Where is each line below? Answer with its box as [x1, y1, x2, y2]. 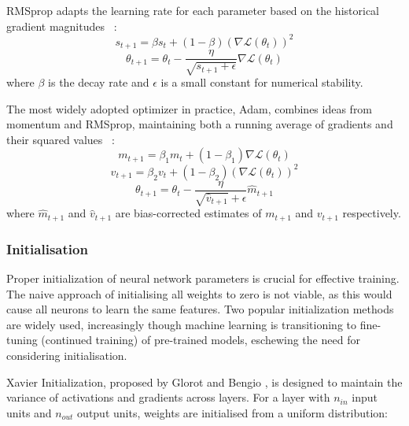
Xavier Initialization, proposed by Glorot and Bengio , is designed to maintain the [6, 373, 403, 390]
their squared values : [6, 131, 115, 147]
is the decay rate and [48, 73, 149, 90]
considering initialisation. [6, 346, 127, 363]
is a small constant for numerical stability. [160, 73, 363, 90]
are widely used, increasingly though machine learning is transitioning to [6, 316, 357, 332]
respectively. [342, 205, 401, 221]
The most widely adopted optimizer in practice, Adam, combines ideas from [6, 100, 373, 117]
